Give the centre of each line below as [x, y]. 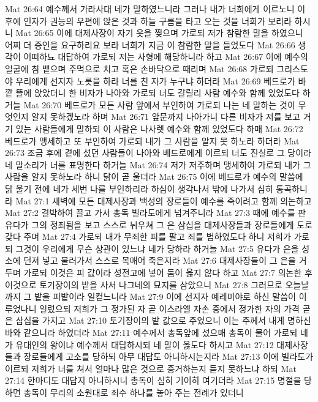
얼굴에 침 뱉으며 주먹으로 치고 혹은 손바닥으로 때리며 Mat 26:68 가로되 [139, 68]
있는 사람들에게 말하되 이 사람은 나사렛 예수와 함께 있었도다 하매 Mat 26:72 [159, 128]
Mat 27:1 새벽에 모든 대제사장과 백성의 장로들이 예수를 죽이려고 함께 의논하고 [164, 200]
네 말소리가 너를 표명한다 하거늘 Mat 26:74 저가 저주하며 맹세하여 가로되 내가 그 [158, 164]
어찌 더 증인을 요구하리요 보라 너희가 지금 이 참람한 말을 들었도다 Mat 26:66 [150, 44]
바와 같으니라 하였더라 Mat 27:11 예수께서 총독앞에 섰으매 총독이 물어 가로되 [151, 333]
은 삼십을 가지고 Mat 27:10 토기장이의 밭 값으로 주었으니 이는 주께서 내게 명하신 [158, 320]
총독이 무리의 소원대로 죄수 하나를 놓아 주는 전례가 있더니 [134, 392]
